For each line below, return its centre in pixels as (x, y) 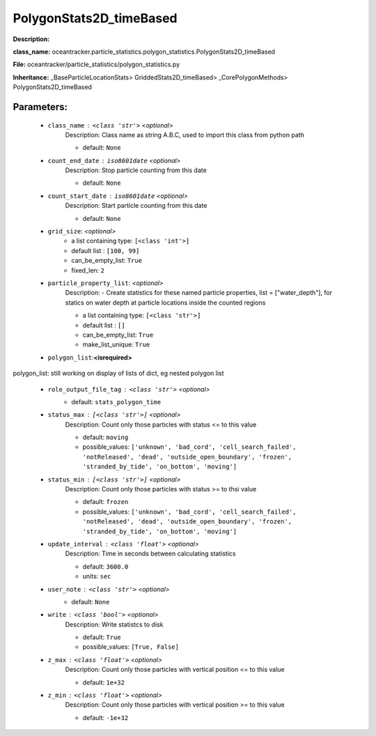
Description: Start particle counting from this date (136, 206)
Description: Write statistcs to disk (114, 624)
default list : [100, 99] (105, 250)
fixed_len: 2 (88, 270)
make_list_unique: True (116, 344)
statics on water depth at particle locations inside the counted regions (165, 302)
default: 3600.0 (105, 566)
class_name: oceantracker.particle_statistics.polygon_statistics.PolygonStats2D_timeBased (144, 52)
